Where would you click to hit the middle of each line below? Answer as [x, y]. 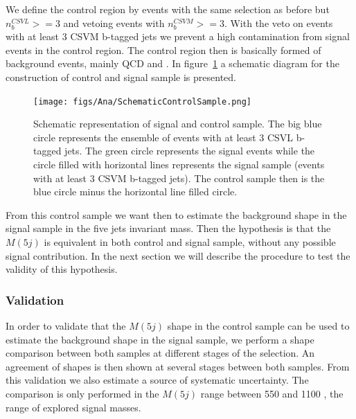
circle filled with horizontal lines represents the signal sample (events [179, 164]
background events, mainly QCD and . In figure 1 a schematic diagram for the [172, 63]
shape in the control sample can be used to [258, 325]
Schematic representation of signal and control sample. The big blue [178, 124]
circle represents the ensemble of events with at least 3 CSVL [163, 137]
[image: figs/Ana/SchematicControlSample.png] [142, 101]
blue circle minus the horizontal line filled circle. [135, 191]
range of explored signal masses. [73, 407]
